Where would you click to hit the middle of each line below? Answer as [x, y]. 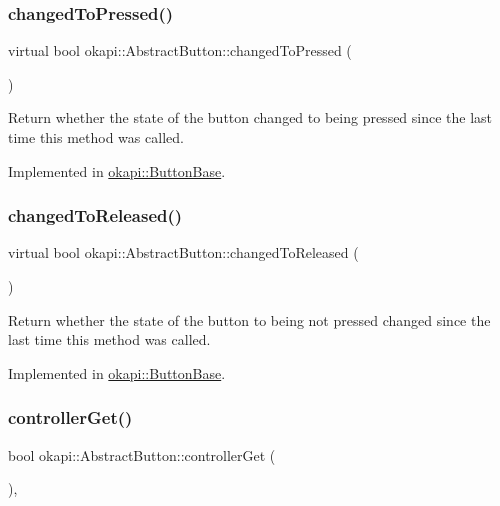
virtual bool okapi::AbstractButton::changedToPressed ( [180, 50]
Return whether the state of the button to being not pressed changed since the [249, 319]
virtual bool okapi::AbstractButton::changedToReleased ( [183, 252]
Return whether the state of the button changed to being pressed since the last [250, 117]
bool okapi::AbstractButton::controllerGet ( [142, 454]
